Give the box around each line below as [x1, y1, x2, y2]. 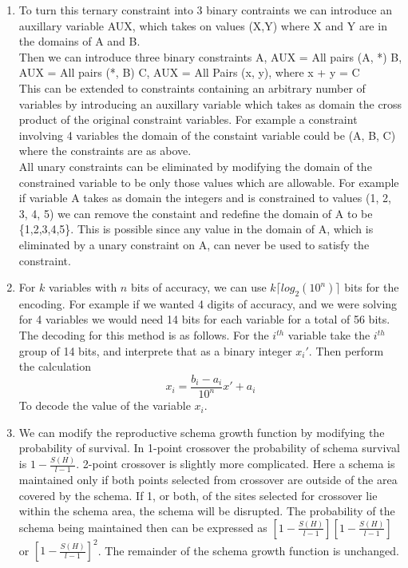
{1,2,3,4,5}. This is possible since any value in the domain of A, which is [18, 220, 374, 237]
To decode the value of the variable [18, 397, 191, 414]
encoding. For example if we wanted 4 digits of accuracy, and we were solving [18, 295, 398, 312]
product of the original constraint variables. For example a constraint [18, 111, 358, 128]
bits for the [344, 279, 399, 296]
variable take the [287, 327, 370, 344]
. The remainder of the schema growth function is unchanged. [97, 542, 399, 558]
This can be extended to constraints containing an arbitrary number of [18, 79, 366, 96]
